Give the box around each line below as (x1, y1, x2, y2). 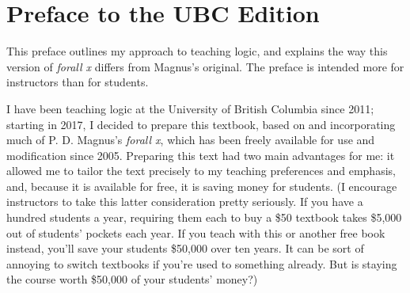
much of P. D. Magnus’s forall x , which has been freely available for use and (6, 131, 375, 148)
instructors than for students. (6, 74, 149, 90)
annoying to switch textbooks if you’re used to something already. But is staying (6, 255, 397, 272)
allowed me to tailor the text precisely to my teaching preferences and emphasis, (6, 162, 396, 179)
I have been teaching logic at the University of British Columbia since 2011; (6, 100, 374, 116)
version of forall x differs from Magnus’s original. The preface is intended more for (6, 58, 404, 74)
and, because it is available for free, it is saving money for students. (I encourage (6, 177, 397, 194)
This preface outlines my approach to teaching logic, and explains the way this (6, 43, 388, 59)
